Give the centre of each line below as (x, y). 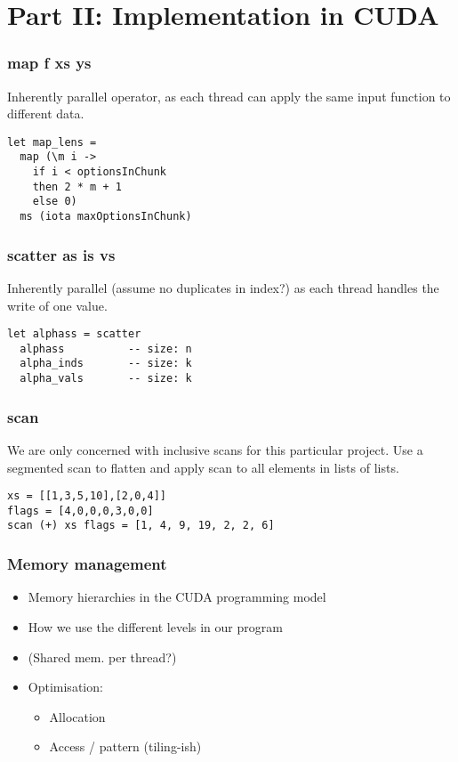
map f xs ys (49, 63)
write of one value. (57, 305)
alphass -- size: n (106, 349)
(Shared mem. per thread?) (102, 657)
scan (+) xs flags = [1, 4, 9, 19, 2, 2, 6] (141, 526)
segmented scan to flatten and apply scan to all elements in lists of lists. (203, 467)
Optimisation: (65, 687)
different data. (46, 113)
